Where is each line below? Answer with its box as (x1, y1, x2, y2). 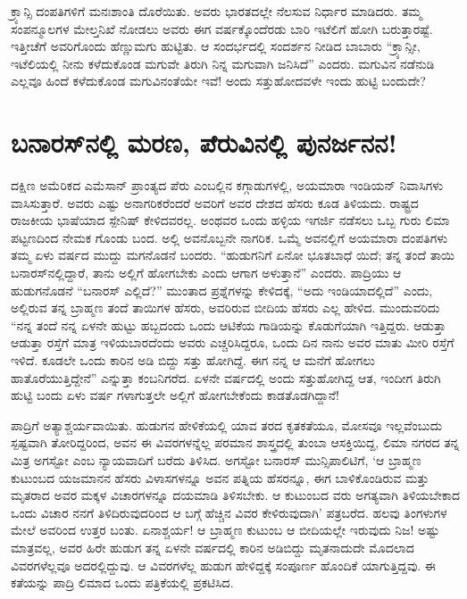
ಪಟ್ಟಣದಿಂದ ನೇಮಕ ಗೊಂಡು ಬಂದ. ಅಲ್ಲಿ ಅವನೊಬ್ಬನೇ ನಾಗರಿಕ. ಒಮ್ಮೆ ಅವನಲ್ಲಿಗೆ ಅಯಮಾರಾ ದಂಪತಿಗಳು (11, 228, 448, 246)
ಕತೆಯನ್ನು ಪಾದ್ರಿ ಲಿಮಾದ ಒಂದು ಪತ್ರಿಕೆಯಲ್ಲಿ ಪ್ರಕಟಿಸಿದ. (11, 573, 234, 592)
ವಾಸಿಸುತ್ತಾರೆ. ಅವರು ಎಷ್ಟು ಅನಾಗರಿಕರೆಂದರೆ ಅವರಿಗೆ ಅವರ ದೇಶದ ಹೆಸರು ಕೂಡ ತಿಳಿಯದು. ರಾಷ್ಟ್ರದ (11, 193, 419, 212)
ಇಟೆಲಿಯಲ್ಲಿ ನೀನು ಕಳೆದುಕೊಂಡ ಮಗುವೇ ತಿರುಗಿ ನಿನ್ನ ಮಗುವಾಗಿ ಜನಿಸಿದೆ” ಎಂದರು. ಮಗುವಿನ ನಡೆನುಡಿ (11, 54, 435, 72)
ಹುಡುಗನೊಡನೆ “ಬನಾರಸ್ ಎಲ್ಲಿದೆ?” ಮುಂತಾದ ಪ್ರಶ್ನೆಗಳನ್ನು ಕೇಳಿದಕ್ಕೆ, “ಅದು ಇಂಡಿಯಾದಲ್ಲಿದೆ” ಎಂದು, (11, 280, 433, 299)
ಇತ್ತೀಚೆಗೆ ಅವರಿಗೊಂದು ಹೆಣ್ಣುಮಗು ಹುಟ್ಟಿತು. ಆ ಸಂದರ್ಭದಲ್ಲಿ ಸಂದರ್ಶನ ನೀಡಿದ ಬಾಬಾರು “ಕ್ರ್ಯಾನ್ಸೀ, (11, 37, 421, 55)
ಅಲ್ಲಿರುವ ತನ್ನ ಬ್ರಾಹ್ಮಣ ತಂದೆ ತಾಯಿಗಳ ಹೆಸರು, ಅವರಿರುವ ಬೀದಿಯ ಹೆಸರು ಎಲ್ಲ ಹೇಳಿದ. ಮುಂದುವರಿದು (11, 298, 440, 317)
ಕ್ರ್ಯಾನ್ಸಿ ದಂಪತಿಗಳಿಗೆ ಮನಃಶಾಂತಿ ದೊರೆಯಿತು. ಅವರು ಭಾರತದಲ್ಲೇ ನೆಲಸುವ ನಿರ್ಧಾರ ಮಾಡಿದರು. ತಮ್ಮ (11, 2, 422, 20)
